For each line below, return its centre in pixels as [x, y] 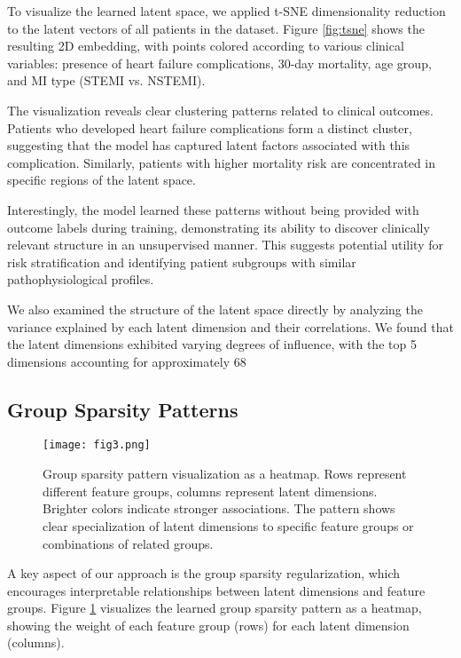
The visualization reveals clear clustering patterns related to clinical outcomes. [220, 110]
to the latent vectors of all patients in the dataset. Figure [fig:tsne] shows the [216, 28]
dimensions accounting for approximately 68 [127, 361]
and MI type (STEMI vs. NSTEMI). [106, 80]
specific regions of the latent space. [102, 180]
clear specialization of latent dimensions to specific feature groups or [228, 525]
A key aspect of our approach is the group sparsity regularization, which [204, 573]
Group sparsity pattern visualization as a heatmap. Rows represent [225, 474]
